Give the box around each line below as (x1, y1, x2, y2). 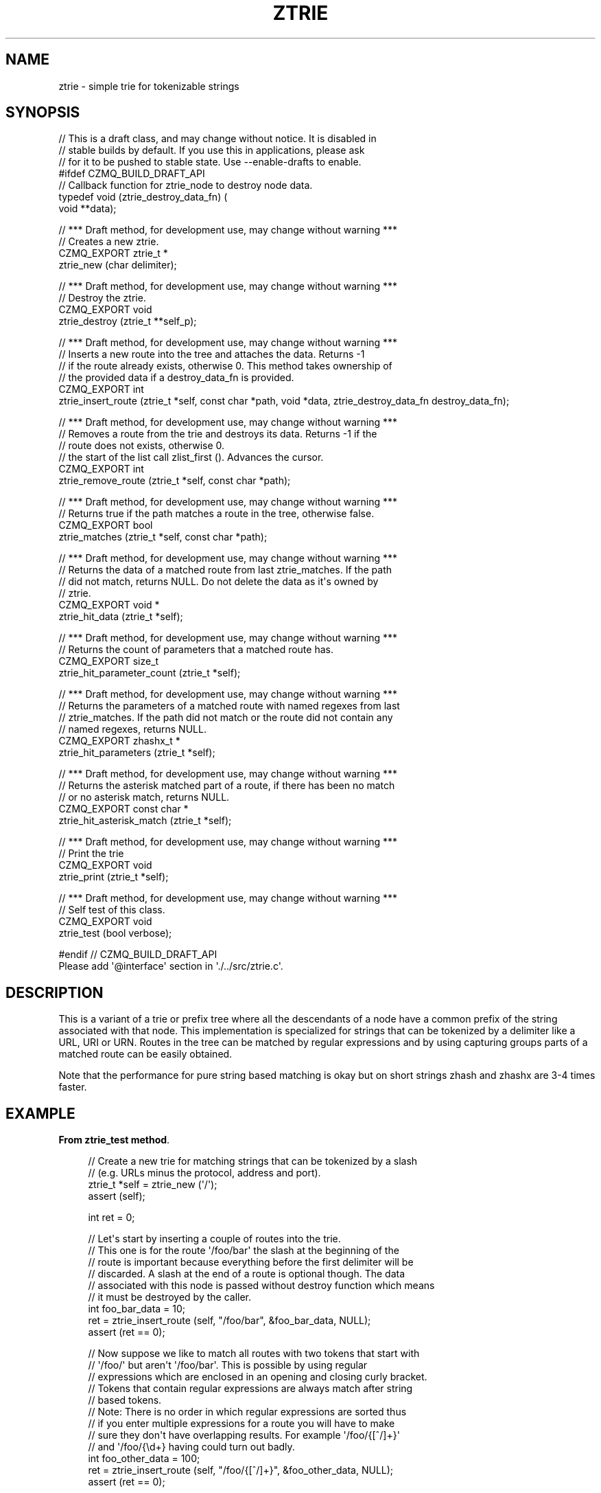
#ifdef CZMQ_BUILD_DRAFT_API (58, 168, 205, 180)
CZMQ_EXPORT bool (58, 519, 153, 532)
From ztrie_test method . (58, 1134, 170, 1146)
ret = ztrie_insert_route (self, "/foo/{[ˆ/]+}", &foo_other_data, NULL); (88, 1464, 394, 1477)
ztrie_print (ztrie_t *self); (58, 871, 169, 883)
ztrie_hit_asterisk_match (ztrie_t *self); (58, 814, 232, 827)
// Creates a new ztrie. (58, 236, 159, 248)
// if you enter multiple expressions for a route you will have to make (88, 1417, 395, 1430)
